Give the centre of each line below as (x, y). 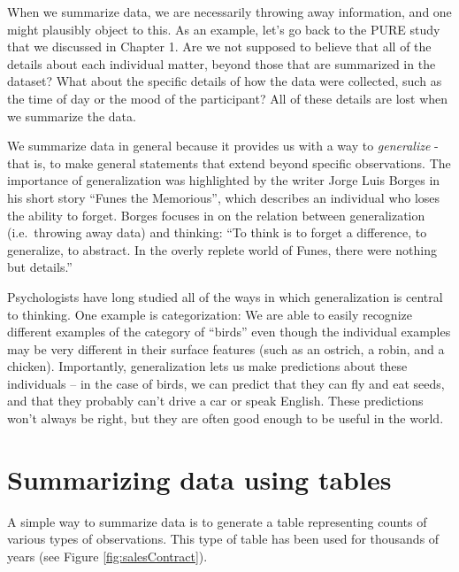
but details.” (40, 267)
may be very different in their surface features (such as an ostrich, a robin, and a (226, 348)
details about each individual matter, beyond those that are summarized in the (222, 63)
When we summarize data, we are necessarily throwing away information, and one (229, 12)
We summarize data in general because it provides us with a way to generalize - (223, 146)
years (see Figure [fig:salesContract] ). (107, 556)
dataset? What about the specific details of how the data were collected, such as (225, 81)
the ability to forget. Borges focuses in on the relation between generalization (216, 215)
